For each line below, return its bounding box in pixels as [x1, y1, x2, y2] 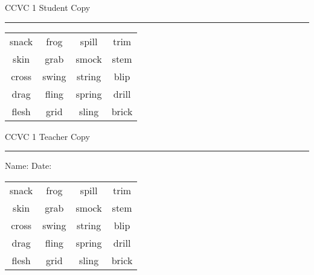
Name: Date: [5, 159, 52, 172]
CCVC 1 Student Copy [5, 1, 91, 13]
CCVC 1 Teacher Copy [5, 130, 90, 142]
